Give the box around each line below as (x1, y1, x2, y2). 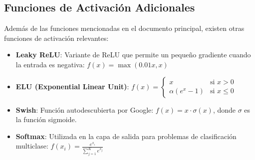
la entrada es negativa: (15, 59, 85, 69)
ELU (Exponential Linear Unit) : (15, 81, 129, 91)
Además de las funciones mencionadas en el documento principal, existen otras (4, 23, 245, 33)
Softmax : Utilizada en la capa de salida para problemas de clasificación (15, 131, 237, 141)
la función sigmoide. (15, 114, 77, 125)
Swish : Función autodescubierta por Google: (15, 104, 154, 115)
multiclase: (15, 141, 48, 151)
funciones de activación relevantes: (4, 32, 109, 43)
